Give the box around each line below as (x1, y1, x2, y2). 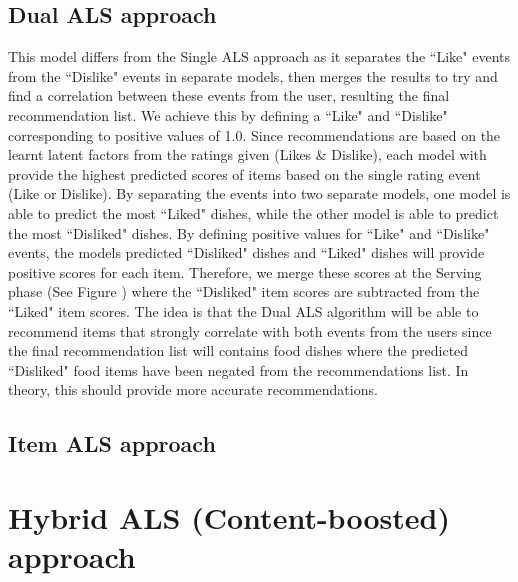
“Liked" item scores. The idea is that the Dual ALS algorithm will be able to (8, 300, 479, 321)
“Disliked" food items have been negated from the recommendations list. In (8, 359, 469, 380)
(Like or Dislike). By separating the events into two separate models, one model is (8, 183, 511, 204)
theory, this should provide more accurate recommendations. (8, 379, 378, 400)
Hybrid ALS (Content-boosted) (8, 496, 450, 537)
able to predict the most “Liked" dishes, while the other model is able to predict (8, 202, 499, 223)
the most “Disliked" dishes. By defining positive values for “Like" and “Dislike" (8, 222, 490, 243)
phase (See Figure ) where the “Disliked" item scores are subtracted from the (8, 281, 480, 302)
